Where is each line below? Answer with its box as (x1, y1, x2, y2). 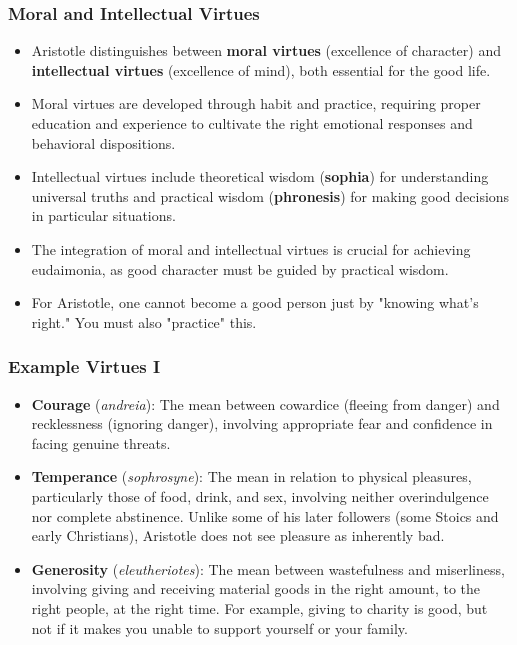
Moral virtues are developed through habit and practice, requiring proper (31, 93, 481, 114)
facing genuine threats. (31, 432, 171, 453)
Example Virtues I (8, 354, 161, 379)
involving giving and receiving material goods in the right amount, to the (31, 578, 481, 599)
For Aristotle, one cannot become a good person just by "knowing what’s (31, 292, 479, 313)
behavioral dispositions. (31, 132, 176, 153)
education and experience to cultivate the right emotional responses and (31, 113, 473, 133)
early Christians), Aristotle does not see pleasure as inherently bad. (31, 525, 445, 546)
